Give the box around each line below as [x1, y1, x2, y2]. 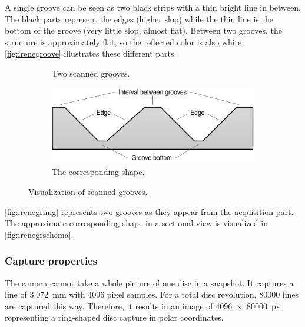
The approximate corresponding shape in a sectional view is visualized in [5, 217, 268, 229]
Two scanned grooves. [52, 67, 130, 79]
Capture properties [5, 253, 98, 268]
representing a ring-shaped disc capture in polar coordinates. [5, 311, 224, 323]
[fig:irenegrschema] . [5, 228, 74, 240]
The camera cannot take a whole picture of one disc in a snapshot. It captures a [5, 276, 294, 289]
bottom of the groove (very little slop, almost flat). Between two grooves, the [5, 24, 283, 37]
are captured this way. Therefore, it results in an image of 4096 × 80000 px [5, 299, 280, 312]
